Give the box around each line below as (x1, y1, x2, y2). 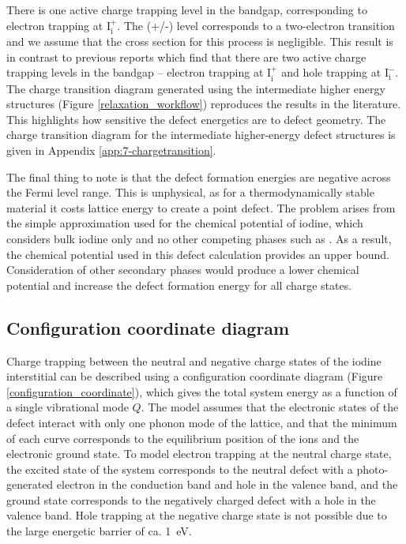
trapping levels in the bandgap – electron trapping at (6, 64, 264, 81)
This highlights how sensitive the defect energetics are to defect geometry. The (6, 111, 386, 127)
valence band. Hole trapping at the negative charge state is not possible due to (6, 507, 387, 523)
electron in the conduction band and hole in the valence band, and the (56, 476, 398, 493)
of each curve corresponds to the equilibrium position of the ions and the (6, 430, 359, 446)
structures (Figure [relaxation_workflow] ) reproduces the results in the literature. (6, 96, 401, 112)
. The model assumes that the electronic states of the (141, 399, 399, 415)
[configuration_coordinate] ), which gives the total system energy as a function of (6, 383, 397, 400)
